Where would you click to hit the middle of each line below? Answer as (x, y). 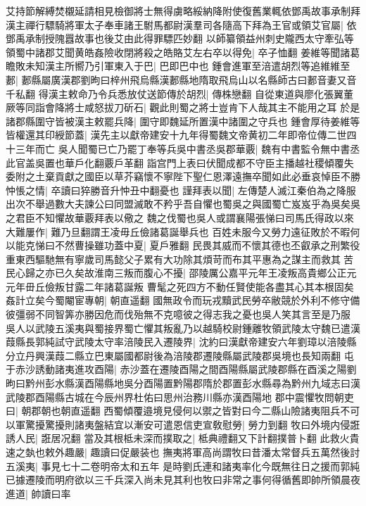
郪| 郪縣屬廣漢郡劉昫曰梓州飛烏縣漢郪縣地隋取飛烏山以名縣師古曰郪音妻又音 (181, 79)
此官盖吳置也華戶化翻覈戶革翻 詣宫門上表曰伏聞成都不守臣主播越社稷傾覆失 (180, 162)
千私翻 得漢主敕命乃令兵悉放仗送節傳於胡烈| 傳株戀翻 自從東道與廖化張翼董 (179, 93)
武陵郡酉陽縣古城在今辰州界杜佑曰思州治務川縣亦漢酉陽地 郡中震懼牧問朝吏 (180, 397)
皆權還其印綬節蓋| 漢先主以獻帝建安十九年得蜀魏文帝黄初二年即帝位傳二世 (176, 135)
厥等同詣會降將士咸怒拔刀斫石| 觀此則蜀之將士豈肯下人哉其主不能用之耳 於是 (183, 107)
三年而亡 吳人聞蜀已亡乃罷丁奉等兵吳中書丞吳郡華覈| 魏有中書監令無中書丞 (188, 148)
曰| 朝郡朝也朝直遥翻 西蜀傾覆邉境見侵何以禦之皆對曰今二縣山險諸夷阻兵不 (178, 411)
